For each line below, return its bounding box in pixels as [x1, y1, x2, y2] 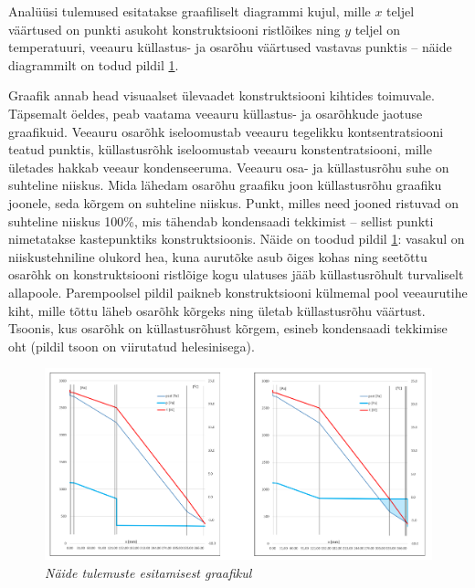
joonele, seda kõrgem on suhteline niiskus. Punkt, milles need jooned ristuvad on [8, 193, 459, 212]
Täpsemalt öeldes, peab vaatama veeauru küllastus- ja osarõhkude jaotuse [8, 103, 423, 122]
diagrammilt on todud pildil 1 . [8, 55, 179, 74]
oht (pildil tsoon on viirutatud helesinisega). [8, 336, 255, 355]
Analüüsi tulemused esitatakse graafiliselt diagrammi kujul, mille [8, 2, 371, 20]
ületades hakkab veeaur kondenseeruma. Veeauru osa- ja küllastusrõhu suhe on [8, 157, 449, 176]
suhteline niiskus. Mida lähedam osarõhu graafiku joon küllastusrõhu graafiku [8, 175, 442, 194]
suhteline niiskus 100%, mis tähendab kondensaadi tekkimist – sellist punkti [8, 211, 434, 230]
